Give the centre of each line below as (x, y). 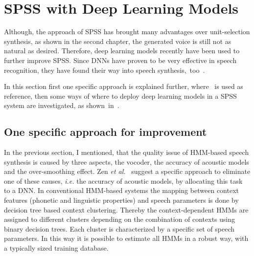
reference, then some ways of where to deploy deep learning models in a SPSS (120, 96)
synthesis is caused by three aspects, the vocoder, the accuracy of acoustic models (127, 161)
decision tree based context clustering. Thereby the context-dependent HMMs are (126, 209)
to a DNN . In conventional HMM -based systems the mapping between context (121, 190)
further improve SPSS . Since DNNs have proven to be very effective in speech (120, 60)
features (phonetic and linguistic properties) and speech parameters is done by (121, 200)
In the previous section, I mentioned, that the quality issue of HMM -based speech (127, 152)
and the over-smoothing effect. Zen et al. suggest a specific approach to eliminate (127, 171)
